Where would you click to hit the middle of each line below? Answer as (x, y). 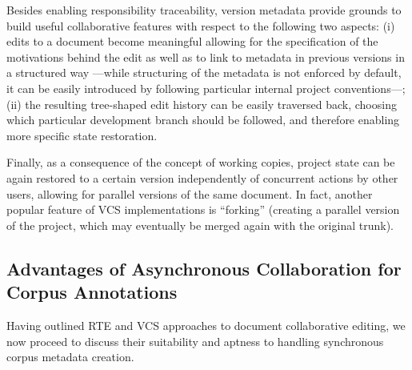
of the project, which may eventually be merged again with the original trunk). (200, 225)
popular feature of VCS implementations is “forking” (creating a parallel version (203, 209)
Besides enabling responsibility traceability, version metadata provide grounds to (204, 10)
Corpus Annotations (92, 292)
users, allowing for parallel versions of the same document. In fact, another (190, 193)
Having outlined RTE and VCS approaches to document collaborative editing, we (206, 325)
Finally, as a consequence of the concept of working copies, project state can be (201, 162)
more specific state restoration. (82, 135)
